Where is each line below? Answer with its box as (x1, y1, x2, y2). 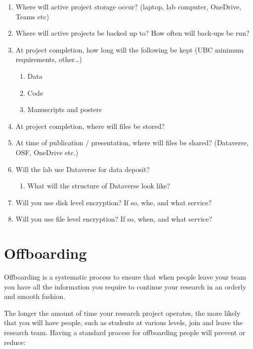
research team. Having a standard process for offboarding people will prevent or (4, 327, 246, 337)
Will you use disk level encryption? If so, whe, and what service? (15, 197, 212, 207)
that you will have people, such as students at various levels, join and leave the (4, 317, 243, 328)
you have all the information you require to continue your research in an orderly (4, 281, 247, 291)
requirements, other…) (15, 54, 82, 64)
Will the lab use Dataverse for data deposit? (15, 164, 150, 174)
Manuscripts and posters (27, 104, 102, 115)
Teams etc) (15, 11, 49, 21)
